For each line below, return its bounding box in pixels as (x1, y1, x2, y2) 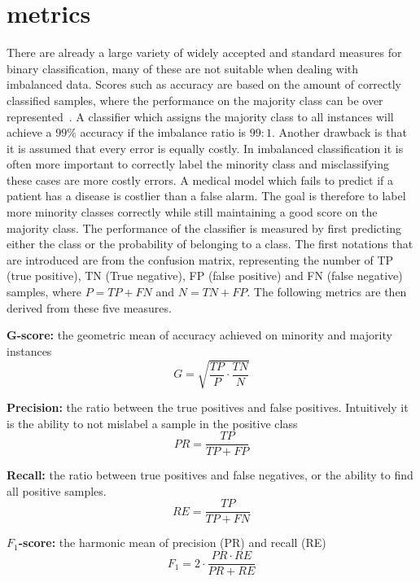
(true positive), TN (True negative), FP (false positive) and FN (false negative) (7, 267, 403, 284)
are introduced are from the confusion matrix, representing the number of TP (7, 251, 394, 268)
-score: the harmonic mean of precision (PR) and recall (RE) (18, 534, 326, 551)
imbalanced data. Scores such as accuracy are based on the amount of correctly (7, 76, 402, 93)
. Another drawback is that (272, 124, 407, 141)
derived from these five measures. (7, 299, 172, 316)
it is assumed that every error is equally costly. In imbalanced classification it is (7, 139, 404, 156)
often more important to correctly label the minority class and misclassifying (7, 155, 389, 173)
